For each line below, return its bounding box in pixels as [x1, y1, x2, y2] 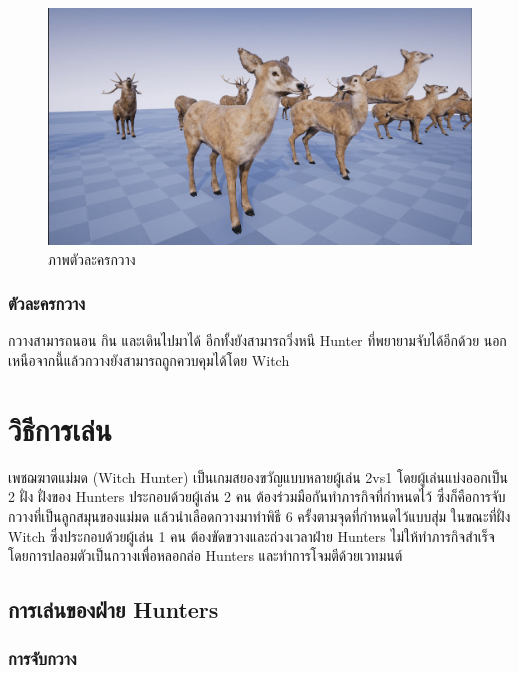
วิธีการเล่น [8, 408, 112, 449]
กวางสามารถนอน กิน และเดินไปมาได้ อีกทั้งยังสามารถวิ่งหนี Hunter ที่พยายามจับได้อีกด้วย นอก [8, 330, 507, 351]
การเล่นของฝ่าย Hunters [8, 594, 219, 625]
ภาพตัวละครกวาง [48, 248, 136, 269]
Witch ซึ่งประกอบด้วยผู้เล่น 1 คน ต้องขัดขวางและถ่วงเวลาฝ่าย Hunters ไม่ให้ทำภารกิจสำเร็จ [8, 525, 495, 546]
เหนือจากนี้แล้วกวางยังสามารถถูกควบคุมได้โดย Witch [8, 350, 290, 371]
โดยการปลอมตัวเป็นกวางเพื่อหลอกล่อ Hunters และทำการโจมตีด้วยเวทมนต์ [8, 545, 403, 566]
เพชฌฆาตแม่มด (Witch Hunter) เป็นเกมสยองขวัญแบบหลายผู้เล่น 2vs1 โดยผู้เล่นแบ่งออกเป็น [8, 466, 508, 487]
